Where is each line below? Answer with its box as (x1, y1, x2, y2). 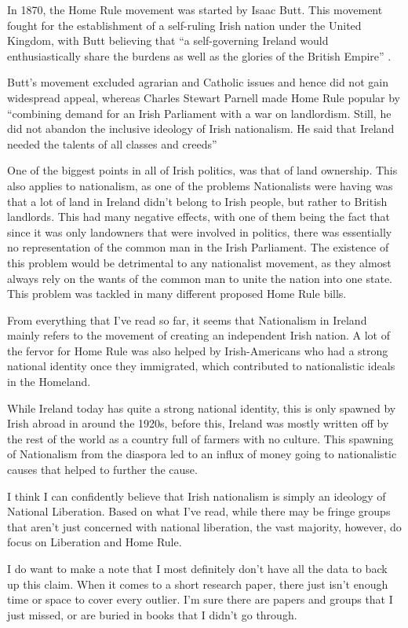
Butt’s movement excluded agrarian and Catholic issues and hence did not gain (7, 74, 388, 90)
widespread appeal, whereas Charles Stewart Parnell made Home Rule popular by (7, 89, 400, 105)
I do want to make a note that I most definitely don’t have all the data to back (7, 560, 388, 576)
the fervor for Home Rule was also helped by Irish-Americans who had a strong (7, 342, 388, 358)
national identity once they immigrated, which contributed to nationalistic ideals (7, 358, 395, 374)
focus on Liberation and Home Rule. (7, 534, 182, 550)
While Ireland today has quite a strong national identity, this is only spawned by (7, 399, 396, 416)
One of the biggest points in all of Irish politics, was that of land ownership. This (7, 162, 398, 178)
